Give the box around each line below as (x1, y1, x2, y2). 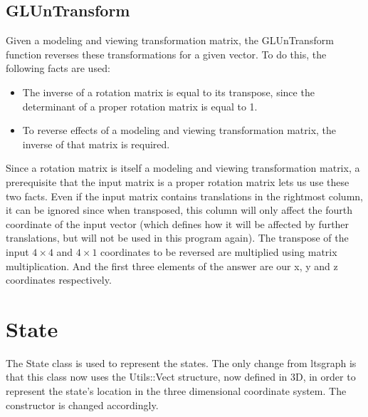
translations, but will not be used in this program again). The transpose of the (6, 230, 349, 245)
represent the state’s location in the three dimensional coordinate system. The (6, 383, 347, 398)
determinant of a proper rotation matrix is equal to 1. (22, 98, 258, 113)
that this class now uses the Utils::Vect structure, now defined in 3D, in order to (6, 369, 356, 384)
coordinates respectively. (6, 272, 112, 287)
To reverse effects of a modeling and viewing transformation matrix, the (22, 123, 337, 138)
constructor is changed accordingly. (6, 397, 159, 412)
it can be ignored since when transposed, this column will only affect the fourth (6, 202, 352, 217)
